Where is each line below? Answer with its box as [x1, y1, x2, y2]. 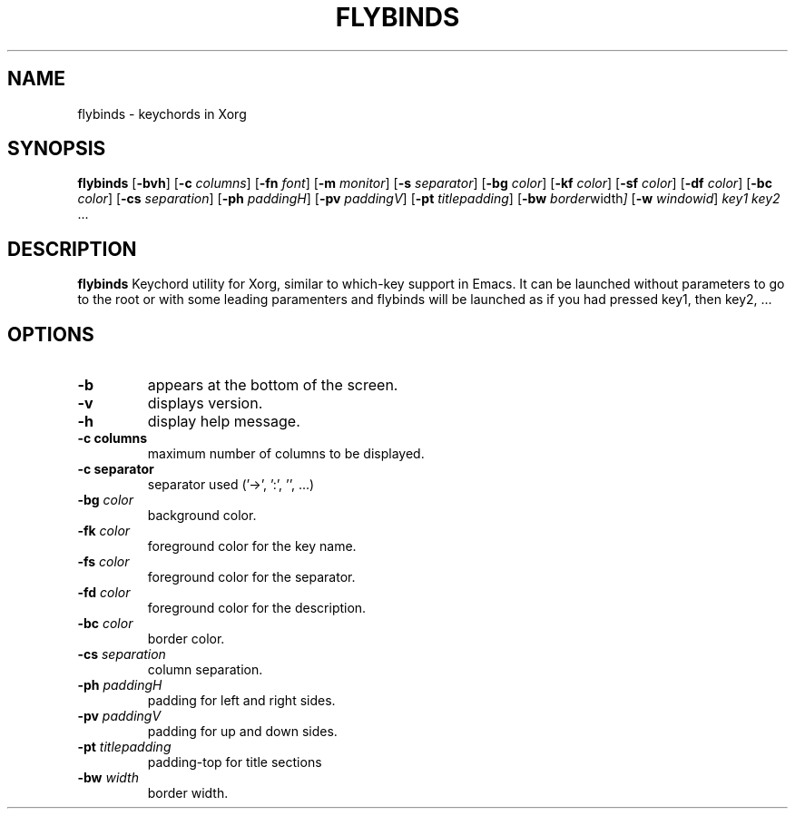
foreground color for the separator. [147, 569, 356, 585]
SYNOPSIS [7, 137, 106, 161]
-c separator [77, 461, 154, 477]
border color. [147, 631, 225, 647]
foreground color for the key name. [147, 538, 357, 555]
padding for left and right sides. [147, 693, 336, 709]
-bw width [77, 770, 139, 786]
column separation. [147, 662, 263, 678]
